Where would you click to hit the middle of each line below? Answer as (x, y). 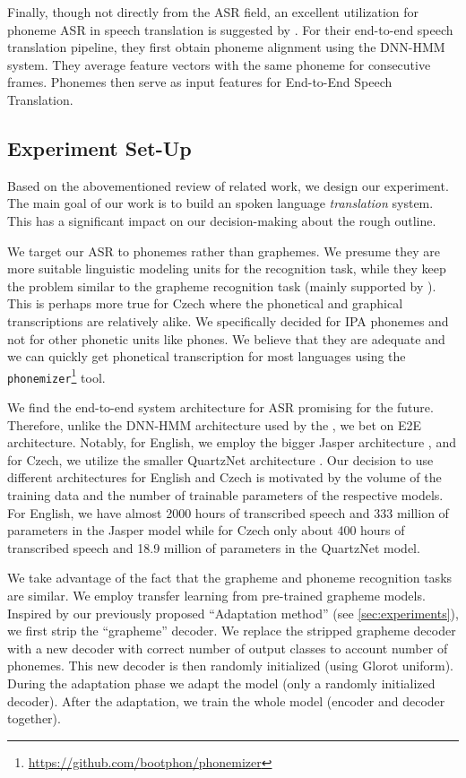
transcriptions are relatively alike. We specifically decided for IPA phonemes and (228, 320)
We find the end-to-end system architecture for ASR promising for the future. (220, 407)
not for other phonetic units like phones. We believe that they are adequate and (226, 338)
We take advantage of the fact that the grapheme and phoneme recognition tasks (230, 578)
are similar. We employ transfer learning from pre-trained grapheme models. (216, 595)
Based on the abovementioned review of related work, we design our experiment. (228, 185)
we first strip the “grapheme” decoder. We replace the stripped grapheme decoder (232, 631)
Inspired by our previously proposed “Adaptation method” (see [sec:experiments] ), (233, 613)
